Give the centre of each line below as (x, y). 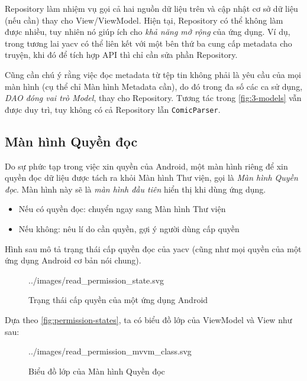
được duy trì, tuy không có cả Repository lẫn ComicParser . (113, 109)
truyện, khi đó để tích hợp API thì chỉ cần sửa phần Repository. (121, 55)
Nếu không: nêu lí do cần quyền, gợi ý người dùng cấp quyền (129, 228)
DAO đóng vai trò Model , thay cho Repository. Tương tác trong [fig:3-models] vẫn (153, 98)
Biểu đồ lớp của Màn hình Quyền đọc (97, 371)
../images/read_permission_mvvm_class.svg (110, 351)
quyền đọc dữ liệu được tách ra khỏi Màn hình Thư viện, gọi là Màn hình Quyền (151, 178)
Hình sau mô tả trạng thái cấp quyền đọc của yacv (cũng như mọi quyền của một (153, 248)
